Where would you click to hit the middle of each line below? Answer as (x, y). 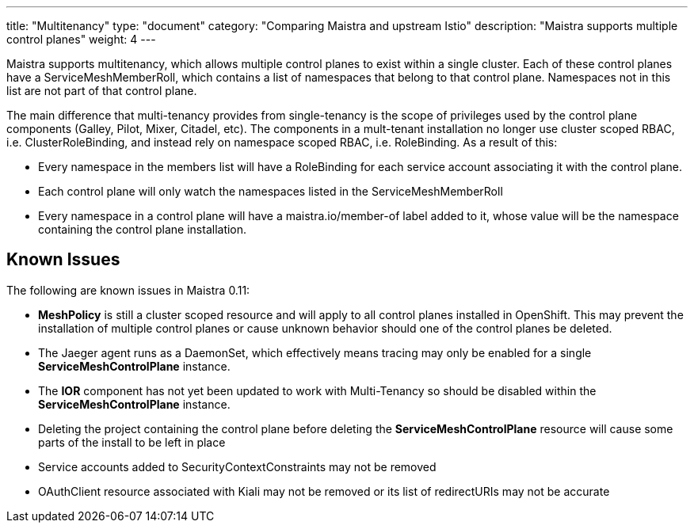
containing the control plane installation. (143, 229)
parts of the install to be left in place (132, 442)
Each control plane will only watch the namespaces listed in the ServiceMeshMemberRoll (271, 191)
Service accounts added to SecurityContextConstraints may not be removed (237, 466)
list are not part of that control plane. (102, 91)
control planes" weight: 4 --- (81, 39)
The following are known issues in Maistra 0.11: (128, 290)
